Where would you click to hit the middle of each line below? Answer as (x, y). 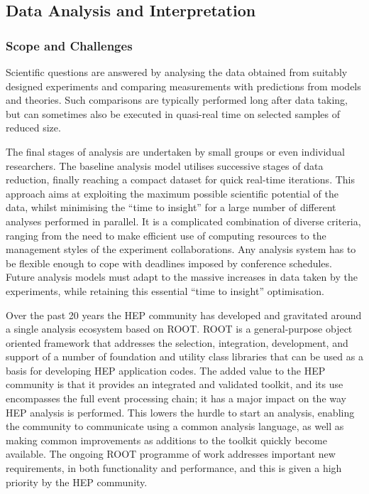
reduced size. (33, 128)
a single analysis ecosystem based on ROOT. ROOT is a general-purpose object (179, 329)
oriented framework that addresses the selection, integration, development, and (177, 342)
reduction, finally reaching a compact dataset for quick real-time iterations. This (180, 179)
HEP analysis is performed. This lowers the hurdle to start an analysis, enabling (180, 412)
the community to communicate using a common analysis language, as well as (175, 426)
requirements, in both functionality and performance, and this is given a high (174, 468)
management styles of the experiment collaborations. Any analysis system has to (181, 249)
